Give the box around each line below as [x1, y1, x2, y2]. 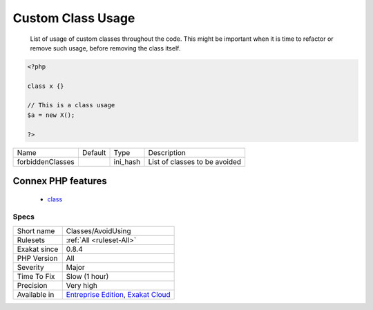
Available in [17, 289, 55, 299]
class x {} [27, 82, 64, 90]
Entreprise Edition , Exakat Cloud [66, 289, 171, 299]
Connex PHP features [12, 175, 107, 187]
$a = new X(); [27, 111, 75, 119]
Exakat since [17, 244, 59, 254]
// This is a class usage [27, 101, 115, 109]
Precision [17, 280, 48, 290]
